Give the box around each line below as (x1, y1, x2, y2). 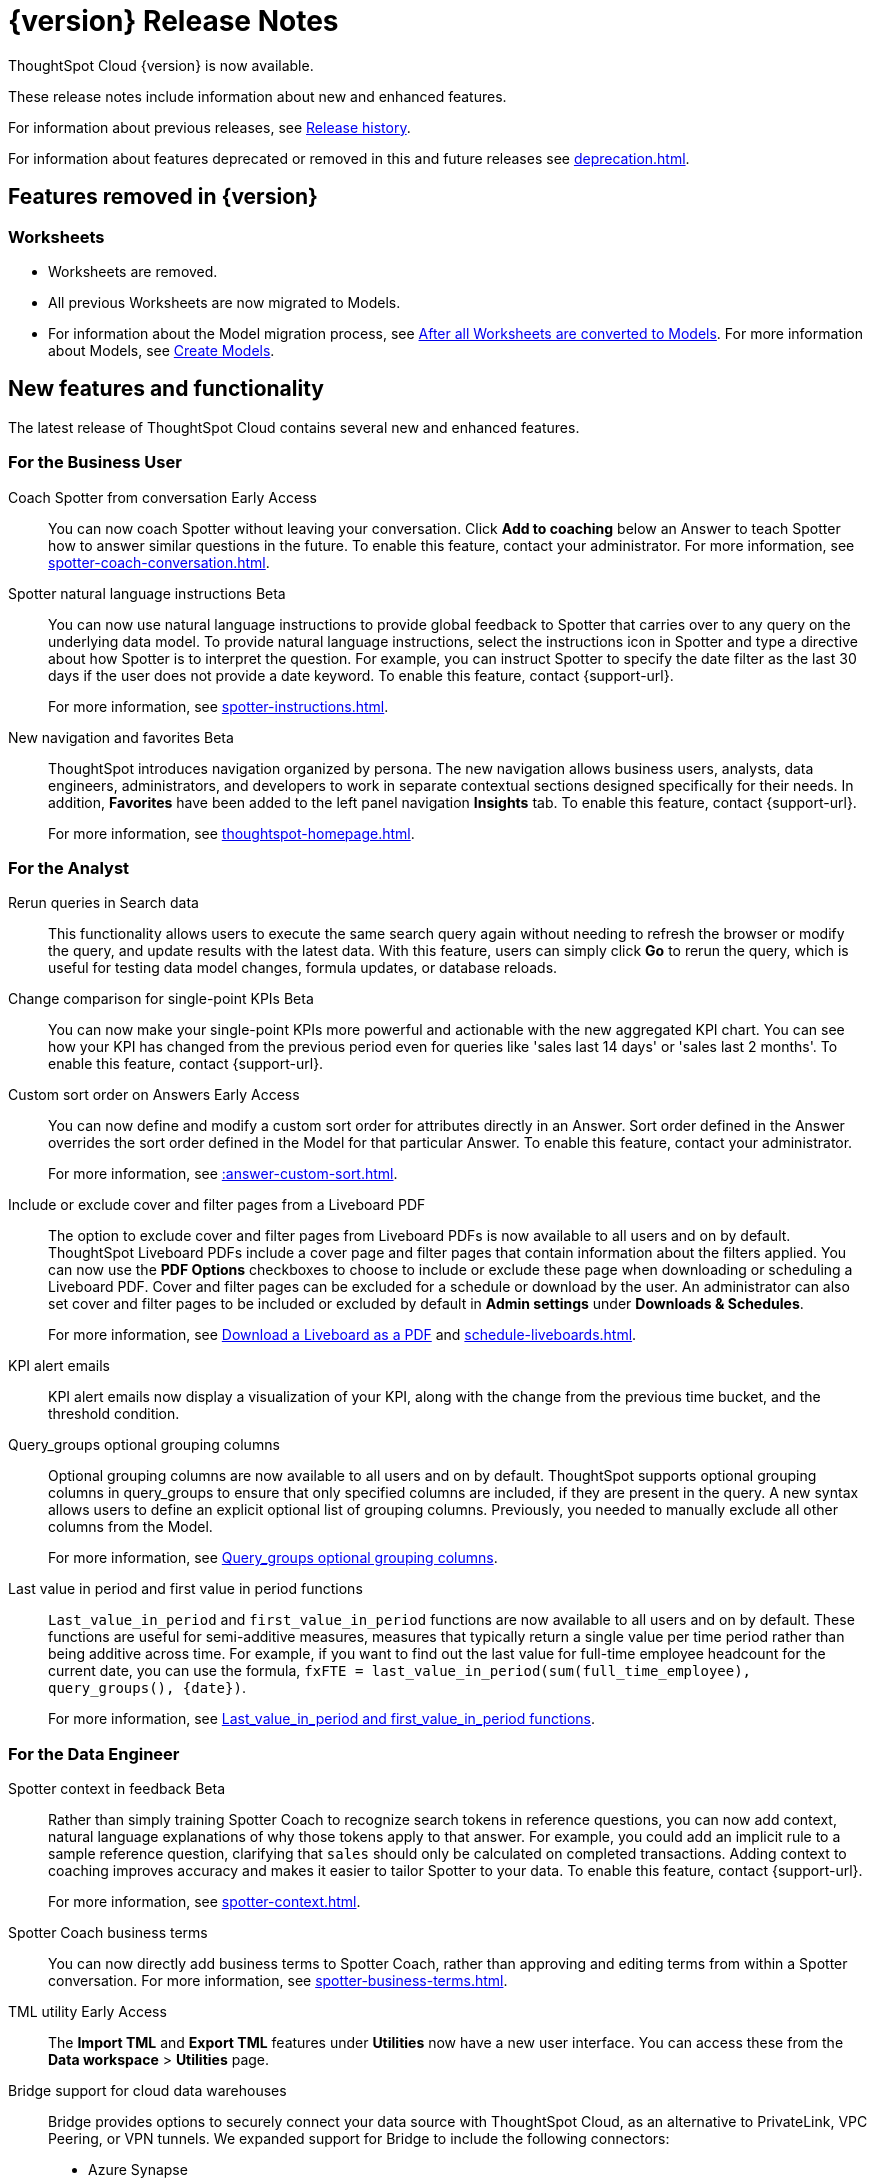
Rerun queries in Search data (8, 894, 199, 912)
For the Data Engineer (8, 1743, 180, 1764)
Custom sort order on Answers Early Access (8, 1086, 300, 1104)
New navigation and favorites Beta (8, 728, 234, 746)
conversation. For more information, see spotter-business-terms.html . (48, 1972, 508, 1990)
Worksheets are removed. (48, 262, 218, 280)
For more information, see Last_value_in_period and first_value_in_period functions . (48, 1710, 595, 1728)
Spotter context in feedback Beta (8, 1780, 226, 1798)
